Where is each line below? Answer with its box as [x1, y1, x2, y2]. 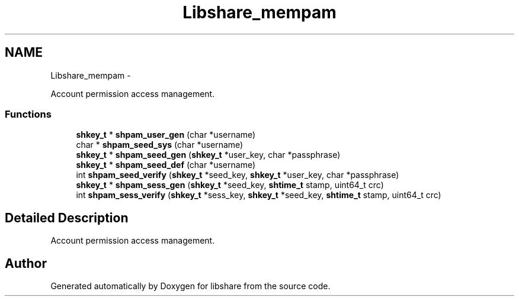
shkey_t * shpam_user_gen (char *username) [76, 130, 256, 140]
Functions [5, 108, 52, 120]
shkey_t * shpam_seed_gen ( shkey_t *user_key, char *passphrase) [76, 150, 341, 160]
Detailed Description [5, 210, 129, 225]
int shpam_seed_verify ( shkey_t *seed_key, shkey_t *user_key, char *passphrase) [76, 170, 399, 180]
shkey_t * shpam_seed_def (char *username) [76, 160, 256, 170]
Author [5, 255, 47, 271]
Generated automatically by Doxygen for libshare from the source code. [50, 281, 331, 292]
